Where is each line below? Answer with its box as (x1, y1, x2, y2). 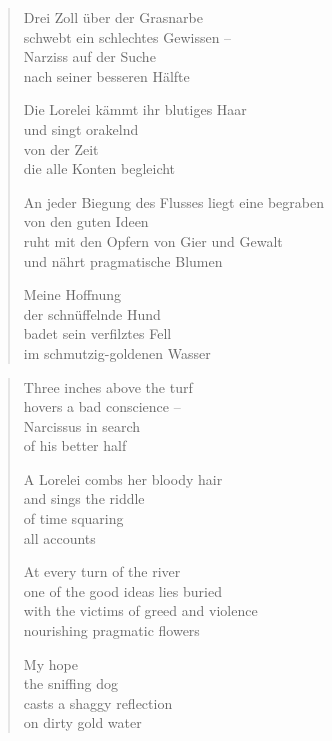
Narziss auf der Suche (23, 46, 156, 67)
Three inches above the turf (23, 376, 193, 397)
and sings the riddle (23, 488, 145, 509)
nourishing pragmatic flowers (23, 620, 200, 641)
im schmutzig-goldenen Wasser (23, 342, 211, 363)
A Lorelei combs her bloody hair (23, 468, 223, 489)
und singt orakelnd (23, 118, 139, 139)
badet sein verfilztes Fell (23, 323, 172, 344)
